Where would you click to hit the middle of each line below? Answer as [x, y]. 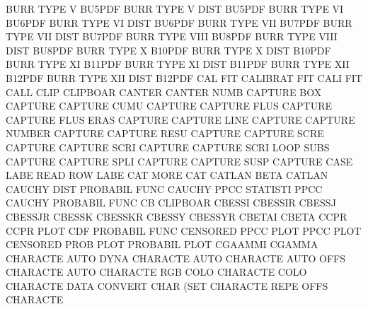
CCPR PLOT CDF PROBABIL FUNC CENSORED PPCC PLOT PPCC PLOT [184, 230]
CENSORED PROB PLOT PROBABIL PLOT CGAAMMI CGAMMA [162, 244]
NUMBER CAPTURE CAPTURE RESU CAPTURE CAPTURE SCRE [165, 133]
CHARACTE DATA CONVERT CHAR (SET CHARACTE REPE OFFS [167, 285]
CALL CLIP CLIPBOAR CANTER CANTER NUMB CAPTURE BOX [164, 92]
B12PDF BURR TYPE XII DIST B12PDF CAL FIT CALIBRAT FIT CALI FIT [184, 77]
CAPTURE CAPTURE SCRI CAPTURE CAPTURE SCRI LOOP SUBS [168, 147]
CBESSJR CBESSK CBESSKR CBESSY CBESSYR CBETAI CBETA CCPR [177, 216]
